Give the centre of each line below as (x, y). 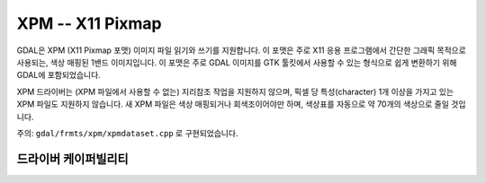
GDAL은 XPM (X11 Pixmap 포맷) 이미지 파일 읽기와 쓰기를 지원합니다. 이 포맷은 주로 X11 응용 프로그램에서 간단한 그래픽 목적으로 (242, 50)
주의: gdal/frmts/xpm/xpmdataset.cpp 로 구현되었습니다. (127, 133)
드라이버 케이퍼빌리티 (73, 158)
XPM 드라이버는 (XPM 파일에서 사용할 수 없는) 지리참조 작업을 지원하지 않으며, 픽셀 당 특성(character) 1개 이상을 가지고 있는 (235, 91)
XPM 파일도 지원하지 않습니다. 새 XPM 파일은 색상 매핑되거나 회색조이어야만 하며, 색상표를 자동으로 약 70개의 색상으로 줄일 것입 (241, 104)
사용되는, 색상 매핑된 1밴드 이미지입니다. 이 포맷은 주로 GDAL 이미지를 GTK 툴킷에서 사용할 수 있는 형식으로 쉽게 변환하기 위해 (237, 62)
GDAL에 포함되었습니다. (58, 75)
